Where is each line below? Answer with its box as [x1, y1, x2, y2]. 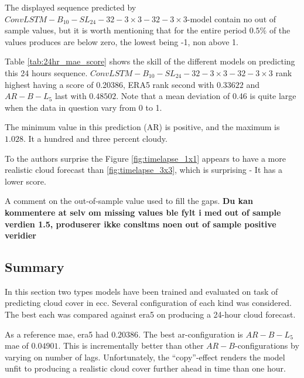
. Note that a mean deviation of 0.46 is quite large [116, 90, 296, 102]
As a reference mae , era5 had [5, 328, 109, 340]
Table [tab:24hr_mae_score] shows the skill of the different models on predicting [5, 55, 295, 67]
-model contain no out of [187, 12, 276, 25]
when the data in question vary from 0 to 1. [5, 101, 162, 113]
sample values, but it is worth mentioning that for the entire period [5, 24, 247, 36]
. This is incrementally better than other [58, 339, 204, 352]
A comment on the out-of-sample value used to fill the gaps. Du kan [5, 195, 253, 207]
